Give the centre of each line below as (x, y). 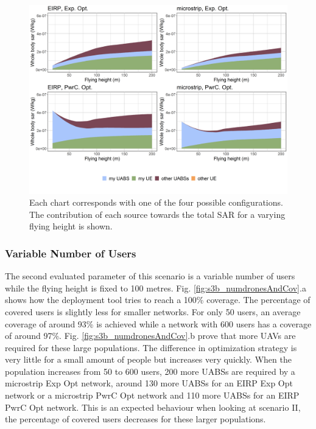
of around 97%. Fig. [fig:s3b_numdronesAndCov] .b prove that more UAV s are (150, 336)
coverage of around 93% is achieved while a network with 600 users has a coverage (158, 323)
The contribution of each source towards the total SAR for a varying (157, 214)
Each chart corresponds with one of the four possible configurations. (156, 202)
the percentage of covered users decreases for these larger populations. (135, 419)
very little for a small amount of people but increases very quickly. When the (148, 359)
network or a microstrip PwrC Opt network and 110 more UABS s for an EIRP (152, 395)
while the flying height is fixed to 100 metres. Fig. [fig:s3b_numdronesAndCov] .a (156, 288)
